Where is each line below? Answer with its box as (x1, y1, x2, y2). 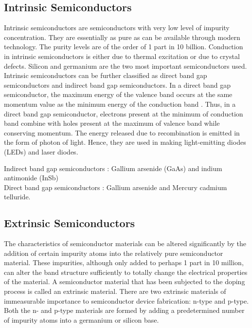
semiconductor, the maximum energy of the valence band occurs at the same (4, 89, 233, 99)
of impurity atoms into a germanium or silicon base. (4, 314, 159, 325)
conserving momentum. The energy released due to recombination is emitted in (4, 127, 240, 137)
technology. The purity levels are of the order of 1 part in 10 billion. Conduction (4, 41, 243, 52)
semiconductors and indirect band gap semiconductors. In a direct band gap (4, 79, 231, 90)
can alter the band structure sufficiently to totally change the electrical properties (4, 267, 248, 277)
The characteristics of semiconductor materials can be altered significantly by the (4, 238, 246, 249)
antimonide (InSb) (4, 173, 59, 183)
